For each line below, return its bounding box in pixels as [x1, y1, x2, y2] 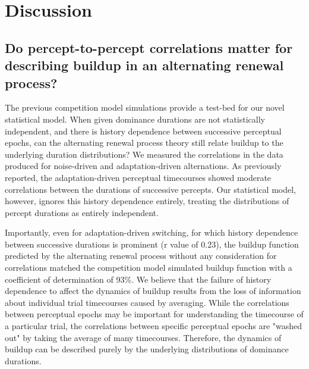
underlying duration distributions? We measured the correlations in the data [5, 148, 283, 160]
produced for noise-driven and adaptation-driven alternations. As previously [5, 160, 282, 172]
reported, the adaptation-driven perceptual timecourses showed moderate [5, 171, 272, 183]
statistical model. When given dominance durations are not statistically [5, 112, 265, 125]
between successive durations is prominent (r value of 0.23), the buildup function [5, 237, 299, 250]
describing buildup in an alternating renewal [5, 56, 284, 74]
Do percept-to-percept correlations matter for [5, 38, 293, 57]
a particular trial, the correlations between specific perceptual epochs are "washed [5, 320, 302, 332]
